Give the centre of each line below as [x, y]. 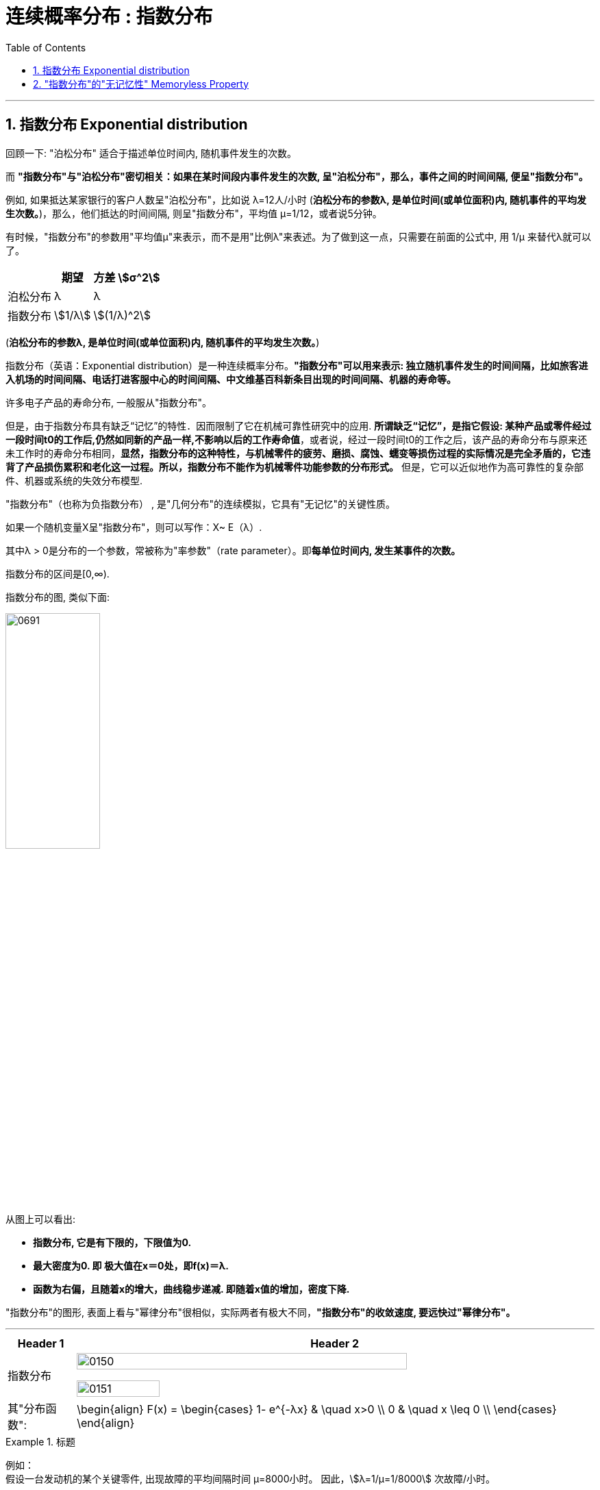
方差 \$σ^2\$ [127, 277]
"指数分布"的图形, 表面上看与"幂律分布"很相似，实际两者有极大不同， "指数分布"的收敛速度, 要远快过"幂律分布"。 [261, 1313]
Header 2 [335, 1344]
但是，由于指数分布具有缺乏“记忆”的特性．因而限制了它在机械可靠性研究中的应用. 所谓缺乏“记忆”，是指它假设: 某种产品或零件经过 [299, 425]
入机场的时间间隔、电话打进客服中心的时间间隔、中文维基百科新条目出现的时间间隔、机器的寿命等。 [231, 379]
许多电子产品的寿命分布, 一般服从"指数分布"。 [109, 402]
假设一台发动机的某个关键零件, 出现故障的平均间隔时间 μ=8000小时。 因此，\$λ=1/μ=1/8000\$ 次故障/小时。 [251, 1479]
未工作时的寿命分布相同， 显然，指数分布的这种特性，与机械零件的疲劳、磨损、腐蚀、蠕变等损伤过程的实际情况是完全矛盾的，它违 [298, 453]
